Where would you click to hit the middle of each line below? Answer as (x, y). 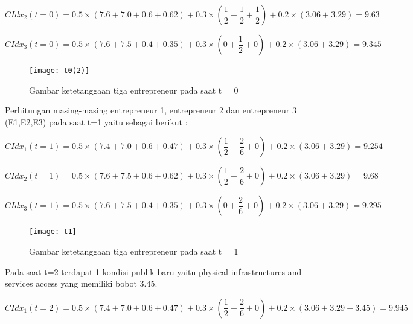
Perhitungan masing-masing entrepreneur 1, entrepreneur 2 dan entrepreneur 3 (151, 110)
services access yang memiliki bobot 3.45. (81, 283)
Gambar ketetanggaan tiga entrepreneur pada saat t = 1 (134, 251)
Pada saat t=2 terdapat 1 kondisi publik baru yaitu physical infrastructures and (153, 271)
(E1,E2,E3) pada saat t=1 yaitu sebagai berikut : (96, 122)
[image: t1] (53, 232)
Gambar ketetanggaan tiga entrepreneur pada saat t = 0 (134, 90)
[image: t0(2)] (59, 71)
